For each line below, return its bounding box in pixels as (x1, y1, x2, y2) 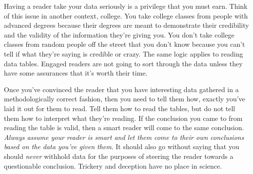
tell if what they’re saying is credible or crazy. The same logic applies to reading (4, 48, 243, 58)
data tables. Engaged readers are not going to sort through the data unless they (4, 58, 243, 68)
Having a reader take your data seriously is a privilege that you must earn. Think (4, 1, 248, 11)
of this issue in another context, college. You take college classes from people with (4, 10, 248, 20)
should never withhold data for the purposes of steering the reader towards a (4, 151, 234, 161)
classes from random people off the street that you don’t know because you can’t (4, 39, 245, 49)
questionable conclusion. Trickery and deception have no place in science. (4, 160, 222, 171)
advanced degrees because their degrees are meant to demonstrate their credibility (4, 20, 249, 30)
